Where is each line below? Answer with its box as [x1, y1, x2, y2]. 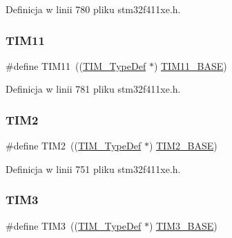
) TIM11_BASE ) [153, 58, 227, 73]
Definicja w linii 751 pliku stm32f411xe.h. [6, 161, 181, 176]
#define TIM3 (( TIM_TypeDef [6, 218, 142, 232]
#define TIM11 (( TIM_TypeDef [6, 58, 146, 73]
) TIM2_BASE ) [148, 138, 217, 153]
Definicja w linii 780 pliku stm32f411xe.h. [6, 2, 181, 16]
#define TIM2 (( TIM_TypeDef [6, 138, 142, 153]
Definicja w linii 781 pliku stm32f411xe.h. [6, 82, 181, 96]
